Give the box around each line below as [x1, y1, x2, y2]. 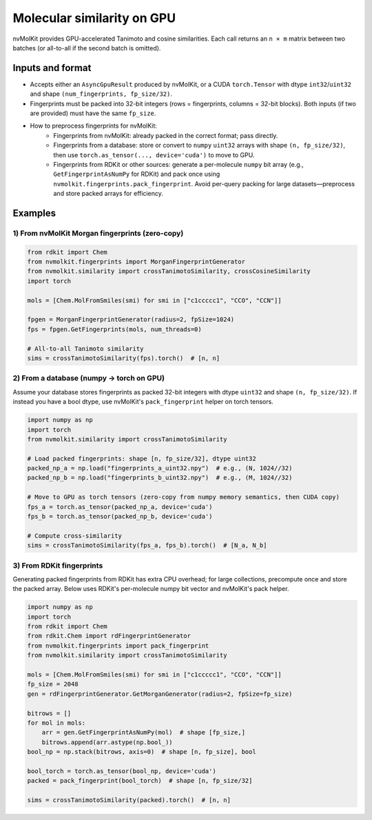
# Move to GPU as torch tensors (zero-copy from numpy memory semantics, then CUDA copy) [27, 493, 340, 501]
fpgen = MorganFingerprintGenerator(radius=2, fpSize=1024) [27, 316, 235, 323]
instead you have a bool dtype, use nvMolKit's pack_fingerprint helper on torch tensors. [12, 397, 273, 406]
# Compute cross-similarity [27, 532, 122, 539]
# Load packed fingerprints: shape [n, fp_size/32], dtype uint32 [27, 454, 256, 462]
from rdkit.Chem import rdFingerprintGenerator [27, 632, 191, 640]
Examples [12, 207, 56, 219]
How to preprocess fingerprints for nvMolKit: [30, 121, 158, 130]
